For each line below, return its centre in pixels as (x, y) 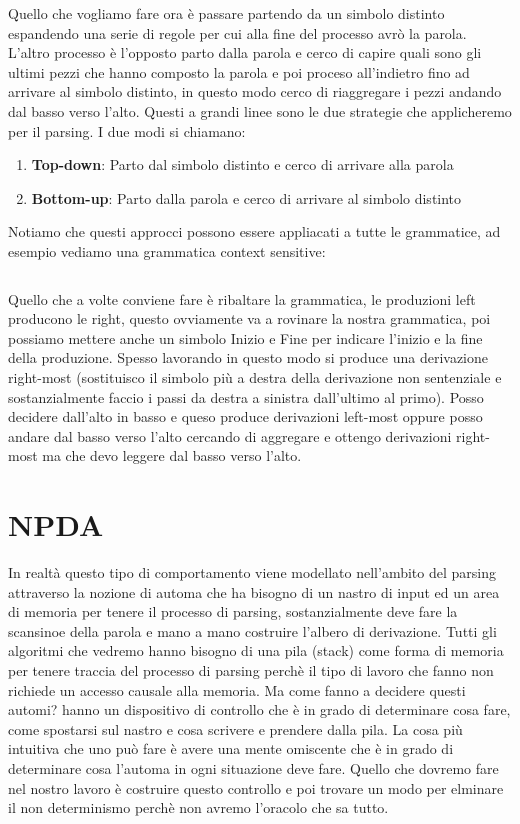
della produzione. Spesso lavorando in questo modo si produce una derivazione (248, 357)
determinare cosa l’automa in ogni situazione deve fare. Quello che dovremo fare (253, 767)
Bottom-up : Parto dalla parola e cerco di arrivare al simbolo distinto (246, 197)
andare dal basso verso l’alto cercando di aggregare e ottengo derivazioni (230, 435)
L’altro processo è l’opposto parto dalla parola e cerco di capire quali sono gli (245, 52)
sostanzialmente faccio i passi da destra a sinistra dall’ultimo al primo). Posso (246, 396)
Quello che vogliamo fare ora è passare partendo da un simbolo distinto (226, 13)
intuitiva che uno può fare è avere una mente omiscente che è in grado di (231, 748)
